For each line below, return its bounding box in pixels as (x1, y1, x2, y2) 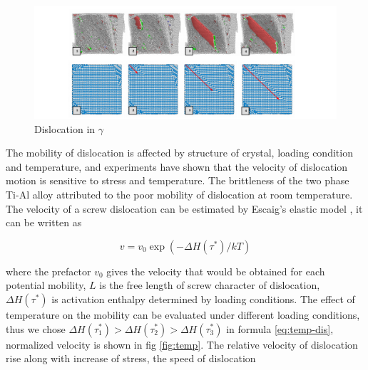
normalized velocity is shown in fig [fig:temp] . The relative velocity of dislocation (6, 337, 358, 351)
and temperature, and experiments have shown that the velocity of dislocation (6, 159, 348, 174)
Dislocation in (34, 121, 96, 136)
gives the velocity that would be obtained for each (106, 263, 325, 278)
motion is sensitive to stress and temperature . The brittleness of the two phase (6, 173, 349, 188)
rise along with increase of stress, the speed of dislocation (6, 351, 256, 366)
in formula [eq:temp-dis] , (226, 321, 334, 336)
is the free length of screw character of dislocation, (99, 277, 320, 292)
